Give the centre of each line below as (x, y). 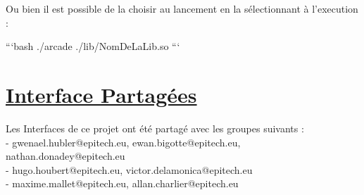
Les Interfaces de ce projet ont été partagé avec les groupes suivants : (155, 128)
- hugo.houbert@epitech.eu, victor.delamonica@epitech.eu (129, 169)
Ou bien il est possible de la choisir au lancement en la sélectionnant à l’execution (182, 8)
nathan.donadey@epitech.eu (65, 156)
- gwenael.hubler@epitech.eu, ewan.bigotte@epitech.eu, (123, 142)
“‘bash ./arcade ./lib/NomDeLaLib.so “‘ (93, 46)
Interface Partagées (101, 94)
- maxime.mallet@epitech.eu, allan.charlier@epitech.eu (122, 183)
